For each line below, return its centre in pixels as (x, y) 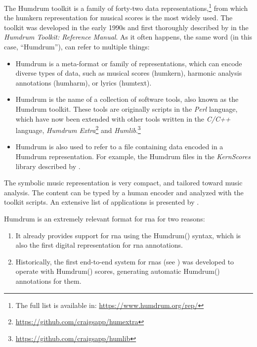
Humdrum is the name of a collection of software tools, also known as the (127, 99)
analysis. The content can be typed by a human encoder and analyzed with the (124, 192)
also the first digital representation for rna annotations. (99, 245)
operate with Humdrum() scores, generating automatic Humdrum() (118, 271)
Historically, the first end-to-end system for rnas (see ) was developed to (125, 261)
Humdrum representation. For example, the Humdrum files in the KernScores (133, 156)
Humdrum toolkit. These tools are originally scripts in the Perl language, (127, 109)
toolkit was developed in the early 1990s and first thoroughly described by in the (126, 27)
